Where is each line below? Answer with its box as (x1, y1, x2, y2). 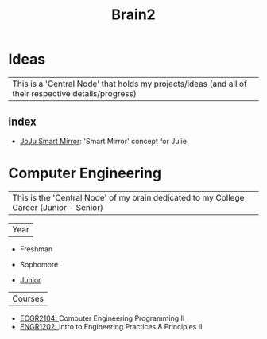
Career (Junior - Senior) (12, 201, 103, 212)
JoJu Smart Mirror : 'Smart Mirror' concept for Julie (19, 136, 187, 146)
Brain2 (110, 6, 157, 24)
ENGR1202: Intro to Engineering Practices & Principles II (19, 321, 203, 331)
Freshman (19, 244, 53, 254)
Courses (12, 293, 44, 304)
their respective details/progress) (12, 88, 137, 99)
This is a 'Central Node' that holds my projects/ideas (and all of (12, 78, 248, 89)
